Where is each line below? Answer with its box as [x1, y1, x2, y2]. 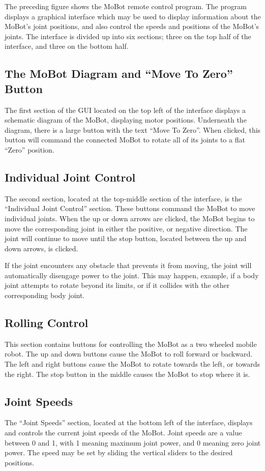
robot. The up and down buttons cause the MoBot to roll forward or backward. [5, 348, 253, 359]
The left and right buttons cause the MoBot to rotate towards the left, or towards [5, 359, 260, 369]
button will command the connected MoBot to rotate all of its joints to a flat [5, 134, 245, 145]
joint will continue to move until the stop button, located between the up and [5, 233, 247, 244]
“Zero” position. [5, 144, 54, 155]
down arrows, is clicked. [5, 243, 78, 253]
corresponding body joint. [5, 290, 85, 301]
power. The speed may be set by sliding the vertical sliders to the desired [5, 447, 233, 458]
